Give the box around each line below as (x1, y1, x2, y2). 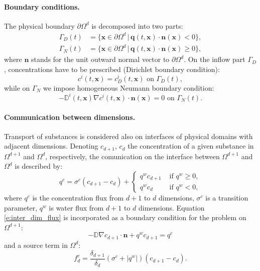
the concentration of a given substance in (127, 141, 254, 151)
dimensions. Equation (139, 202, 205, 213)
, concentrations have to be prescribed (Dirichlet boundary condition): (4, 64, 220, 75)
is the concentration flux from (32, 192, 124, 202)
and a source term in (4, 239, 68, 250)
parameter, (4, 202, 38, 213)
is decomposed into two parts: (91, 20, 183, 31)
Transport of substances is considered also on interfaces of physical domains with (4, 130, 253, 141)
